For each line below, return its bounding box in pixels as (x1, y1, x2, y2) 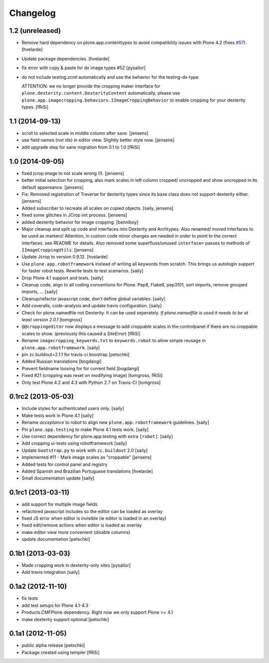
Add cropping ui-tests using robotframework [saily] (21, 440, 127, 446)
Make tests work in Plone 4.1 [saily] (21, 412, 94, 418)
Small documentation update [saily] (21, 475, 95, 481)
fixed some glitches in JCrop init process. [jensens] (21, 212, 128, 218)
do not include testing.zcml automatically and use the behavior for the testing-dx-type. (21, 74, 200, 80)
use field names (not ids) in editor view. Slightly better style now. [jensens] (21, 137, 175, 143)
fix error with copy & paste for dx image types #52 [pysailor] (21, 65, 146, 71)
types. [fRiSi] (21, 104, 48, 110)
